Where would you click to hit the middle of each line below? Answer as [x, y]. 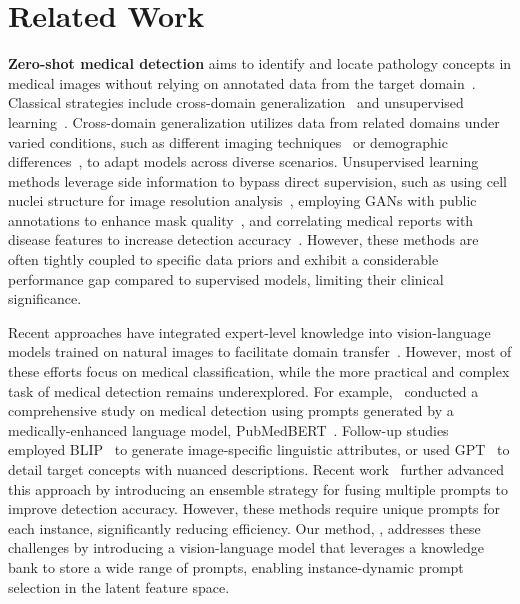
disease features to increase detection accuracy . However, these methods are [243, 239]
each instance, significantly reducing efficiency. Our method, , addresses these [244, 527]
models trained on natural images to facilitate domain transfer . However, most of [260, 351]
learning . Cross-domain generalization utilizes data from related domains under [254, 121]
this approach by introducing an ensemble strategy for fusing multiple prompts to [258, 488]
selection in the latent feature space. [119, 586]
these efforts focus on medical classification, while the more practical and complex [259, 371]
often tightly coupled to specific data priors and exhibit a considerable [223, 259]
